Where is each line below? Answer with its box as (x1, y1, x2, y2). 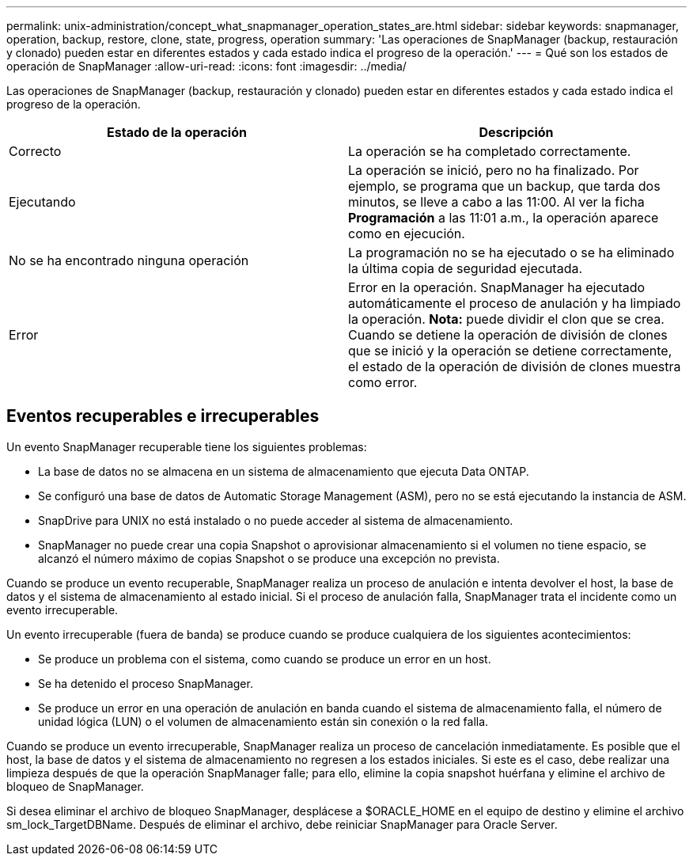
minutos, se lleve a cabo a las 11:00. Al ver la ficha (348, 194, 645, 210)
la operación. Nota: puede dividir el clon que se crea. (348, 311, 665, 327)
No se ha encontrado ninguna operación (9, 253, 249, 268)
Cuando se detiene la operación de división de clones (348, 327, 668, 343)
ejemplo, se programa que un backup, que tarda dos (348, 178, 661, 194)
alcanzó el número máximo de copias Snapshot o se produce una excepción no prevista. (38, 551, 500, 565)
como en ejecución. (348, 226, 465, 241)
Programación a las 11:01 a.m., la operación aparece (348, 210, 659, 226)
